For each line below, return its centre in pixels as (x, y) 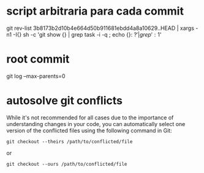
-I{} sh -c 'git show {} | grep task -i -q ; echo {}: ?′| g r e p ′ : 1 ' (87, 34)
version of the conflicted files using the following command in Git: (89, 130)
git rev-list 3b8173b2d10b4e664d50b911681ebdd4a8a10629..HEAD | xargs (100, 28)
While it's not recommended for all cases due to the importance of (90, 118)
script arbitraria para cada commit (95, 11)
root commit (38, 59)
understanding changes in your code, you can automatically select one (96, 124)
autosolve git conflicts (64, 101)
